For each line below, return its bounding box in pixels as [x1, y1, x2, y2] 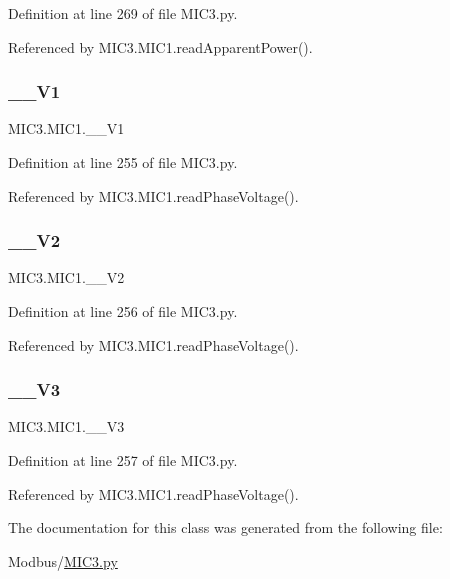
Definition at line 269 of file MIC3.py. [8, 3, 238, 23]
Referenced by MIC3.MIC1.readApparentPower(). [8, 36, 313, 57]
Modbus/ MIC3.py [8, 550, 118, 571]
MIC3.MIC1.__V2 [8, 267, 125, 288]
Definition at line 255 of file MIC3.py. [8, 152, 238, 172]
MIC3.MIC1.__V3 [8, 416, 125, 437]
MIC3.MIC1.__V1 [8, 118, 125, 139]
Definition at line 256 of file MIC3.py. [8, 301, 238, 321]
